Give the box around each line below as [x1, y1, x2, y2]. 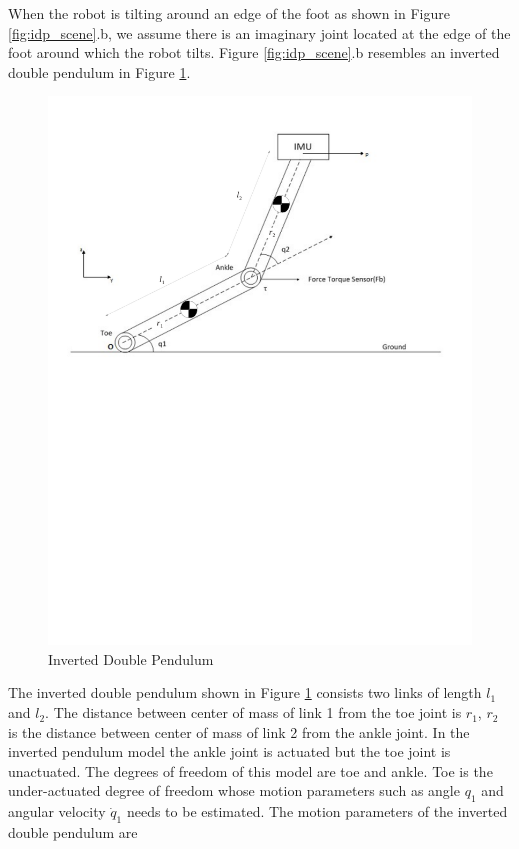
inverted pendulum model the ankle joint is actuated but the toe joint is [8, 741, 451, 762]
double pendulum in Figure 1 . [8, 61, 191, 82]
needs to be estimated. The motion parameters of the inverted [126, 801, 508, 822]
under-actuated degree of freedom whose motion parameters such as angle [8, 780, 460, 801]
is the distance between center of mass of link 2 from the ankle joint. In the [8, 721, 470, 742]
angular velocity [8, 801, 106, 822]
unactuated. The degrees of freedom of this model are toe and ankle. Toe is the [8, 760, 493, 781]
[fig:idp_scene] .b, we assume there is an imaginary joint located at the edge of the [8, 22, 511, 43]
